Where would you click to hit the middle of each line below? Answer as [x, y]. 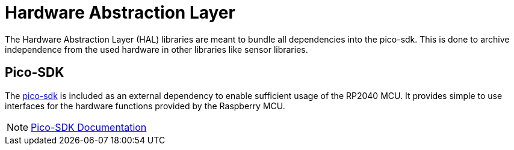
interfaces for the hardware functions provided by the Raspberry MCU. [145, 106]
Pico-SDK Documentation [89, 127]
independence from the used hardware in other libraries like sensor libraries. [156, 49]
